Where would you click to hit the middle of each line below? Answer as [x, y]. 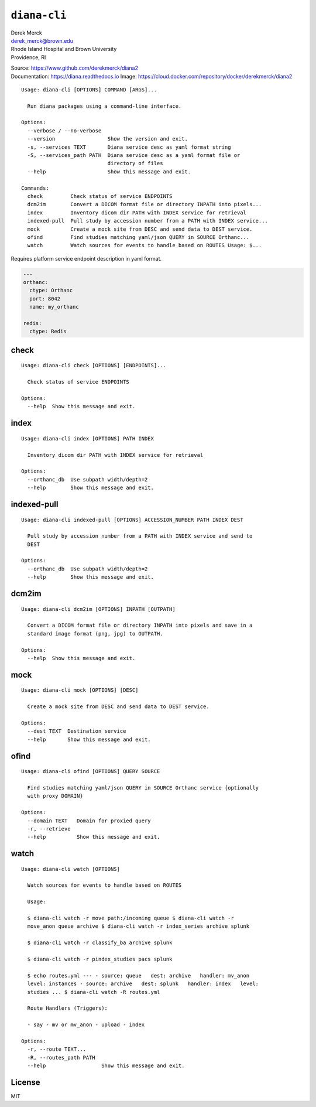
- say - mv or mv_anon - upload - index [86, 1025]
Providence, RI [28, 57]
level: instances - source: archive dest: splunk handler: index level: [143, 984]
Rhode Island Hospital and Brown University [64, 49]
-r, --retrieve [49, 828]
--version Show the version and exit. [108, 139]
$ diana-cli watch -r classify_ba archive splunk [100, 943]
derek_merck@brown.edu [42, 40]
